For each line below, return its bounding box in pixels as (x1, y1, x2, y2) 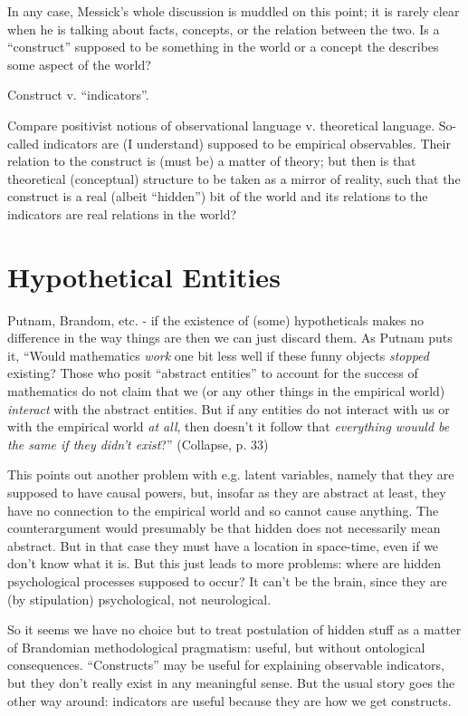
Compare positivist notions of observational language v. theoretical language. (7, 115, 435, 134)
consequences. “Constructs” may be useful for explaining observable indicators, (7, 655, 444, 674)
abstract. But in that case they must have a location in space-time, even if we (7, 536, 439, 555)
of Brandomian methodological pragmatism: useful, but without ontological (7, 637, 425, 656)
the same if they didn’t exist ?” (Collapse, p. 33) (7, 434, 269, 453)
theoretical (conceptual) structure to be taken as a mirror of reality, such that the (7, 169, 461, 188)
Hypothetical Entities (7, 257, 281, 295)
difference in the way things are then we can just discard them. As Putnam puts (7, 328, 453, 347)
